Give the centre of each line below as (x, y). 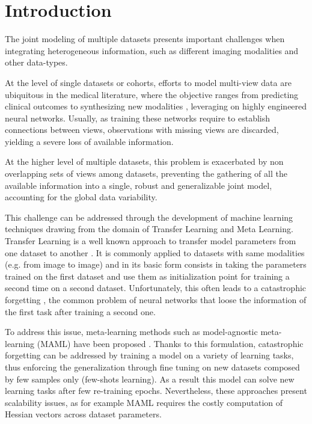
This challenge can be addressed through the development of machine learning (149, 217)
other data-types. (36, 62)
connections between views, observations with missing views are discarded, (142, 130)
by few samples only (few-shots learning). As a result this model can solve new (150, 379)
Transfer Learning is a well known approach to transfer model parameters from (151, 241)
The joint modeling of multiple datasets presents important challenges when (145, 39)
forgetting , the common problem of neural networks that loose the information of (156, 300)
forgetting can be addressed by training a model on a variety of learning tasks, (149, 355)
